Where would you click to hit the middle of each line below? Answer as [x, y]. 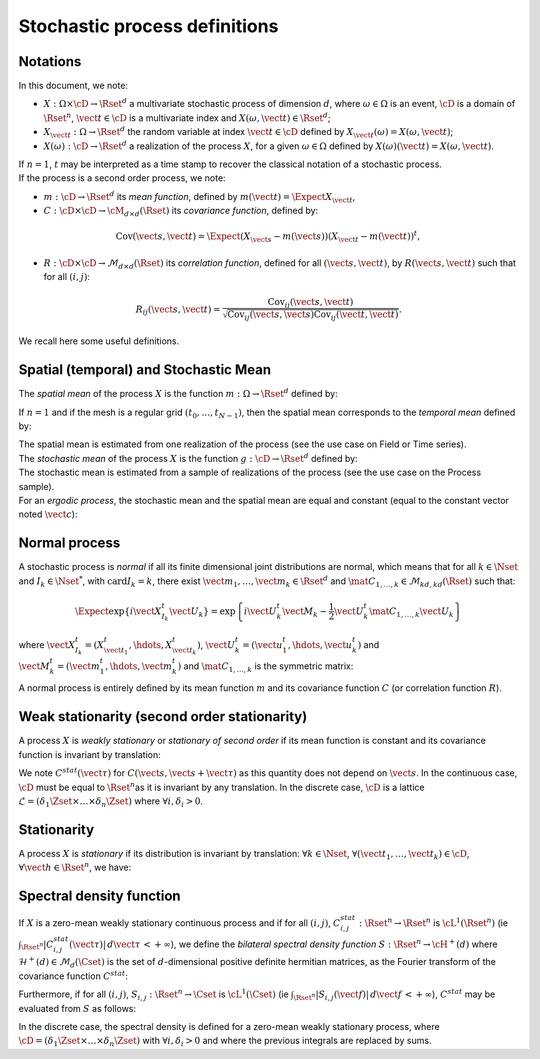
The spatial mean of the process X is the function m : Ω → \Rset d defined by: [178, 393]
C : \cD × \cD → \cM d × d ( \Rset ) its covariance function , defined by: [181, 212]
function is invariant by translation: [89, 754]
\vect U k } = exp [202, 612]
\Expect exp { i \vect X [118, 611]
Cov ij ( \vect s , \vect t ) [310, 303]
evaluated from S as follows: [77, 1008]
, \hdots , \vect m [139, 666]
